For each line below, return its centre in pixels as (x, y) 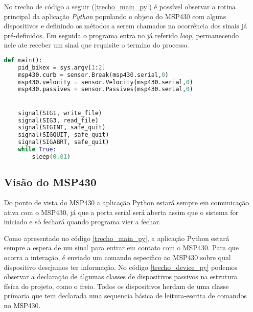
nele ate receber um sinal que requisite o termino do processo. (97, 45)
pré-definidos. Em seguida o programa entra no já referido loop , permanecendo (121, 35)
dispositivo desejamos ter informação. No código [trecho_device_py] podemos (121, 267)
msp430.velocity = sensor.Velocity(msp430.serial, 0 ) (105, 82)
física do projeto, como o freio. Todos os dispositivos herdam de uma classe (116, 286)
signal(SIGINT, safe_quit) (62, 128)
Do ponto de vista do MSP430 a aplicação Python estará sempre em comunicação (126, 202)
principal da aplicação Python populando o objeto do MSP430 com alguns (115, 16)
